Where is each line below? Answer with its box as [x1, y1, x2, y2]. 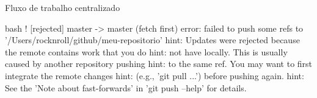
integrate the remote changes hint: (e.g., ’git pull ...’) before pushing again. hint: [5, 69, 304, 82]
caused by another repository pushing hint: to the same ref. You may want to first [5, 57, 313, 70]
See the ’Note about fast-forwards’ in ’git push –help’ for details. [5, 81, 247, 94]
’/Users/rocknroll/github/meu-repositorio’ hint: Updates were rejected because [5, 33, 300, 46]
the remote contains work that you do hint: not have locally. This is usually [5, 45, 288, 58]
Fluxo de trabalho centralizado [5, 1, 120, 13]
